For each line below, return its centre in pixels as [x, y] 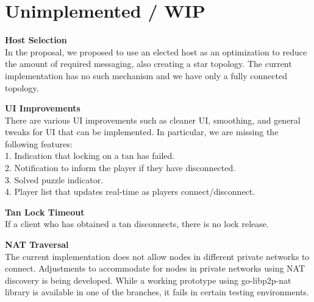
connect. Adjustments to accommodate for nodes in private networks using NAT [155, 268]
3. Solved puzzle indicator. [54, 179]
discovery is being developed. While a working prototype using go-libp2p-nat [148, 280]
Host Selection [36, 40]
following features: [39, 143]
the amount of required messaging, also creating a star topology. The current [148, 64]
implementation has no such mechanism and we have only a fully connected [146, 75]
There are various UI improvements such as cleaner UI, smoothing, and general [153, 120]
